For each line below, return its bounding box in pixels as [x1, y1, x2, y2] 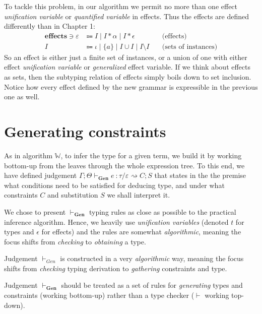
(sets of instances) [162, 43, 218, 50]
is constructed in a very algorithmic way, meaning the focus [60, 253, 244, 264]
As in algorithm [4, 150, 53, 160]
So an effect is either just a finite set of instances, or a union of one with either [4, 51, 247, 62]
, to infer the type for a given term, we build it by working [60, 150, 242, 160]
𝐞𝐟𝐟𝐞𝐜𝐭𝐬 [44, 32, 68, 40]
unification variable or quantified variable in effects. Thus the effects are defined [4, 11, 249, 21]
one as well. [4, 91, 40, 102]
